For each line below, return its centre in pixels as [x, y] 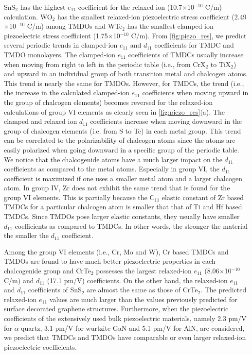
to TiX [221, 64]
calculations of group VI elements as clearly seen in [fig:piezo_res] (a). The [114, 111]
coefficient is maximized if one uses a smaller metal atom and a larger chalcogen [123, 178]
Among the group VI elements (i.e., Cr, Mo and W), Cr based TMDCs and [116, 251]
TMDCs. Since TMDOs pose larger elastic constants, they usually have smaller [122, 216]
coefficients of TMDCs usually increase [186, 54]
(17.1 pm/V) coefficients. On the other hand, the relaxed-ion [137, 280]
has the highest [43, 7]
